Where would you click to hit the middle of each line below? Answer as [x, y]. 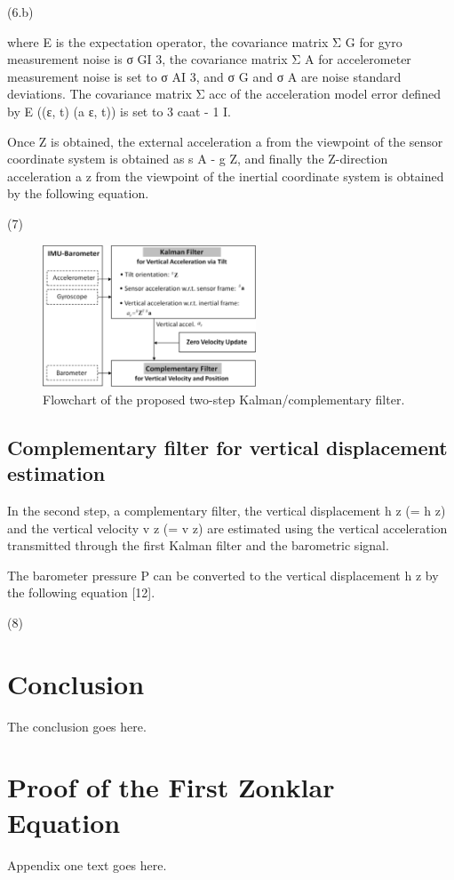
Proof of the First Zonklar [171, 787]
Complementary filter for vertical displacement [227, 447]
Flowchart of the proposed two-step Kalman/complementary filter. [224, 399]
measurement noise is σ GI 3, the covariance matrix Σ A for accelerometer [209, 59]
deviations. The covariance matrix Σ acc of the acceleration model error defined [224, 94]
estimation [56, 473]
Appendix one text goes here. [87, 864]
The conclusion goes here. [77, 726]
